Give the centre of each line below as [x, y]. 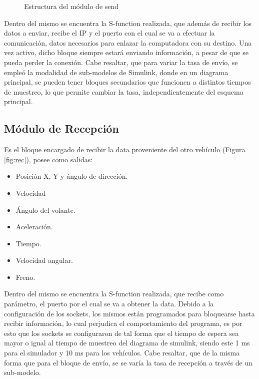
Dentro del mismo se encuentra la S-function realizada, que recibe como [114, 294]
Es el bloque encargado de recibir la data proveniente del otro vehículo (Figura [125, 149]
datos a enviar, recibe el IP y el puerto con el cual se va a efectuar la [109, 33]
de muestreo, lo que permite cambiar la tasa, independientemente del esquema [124, 91]
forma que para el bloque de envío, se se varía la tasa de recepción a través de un [128, 362]
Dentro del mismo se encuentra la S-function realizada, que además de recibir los [128, 23]
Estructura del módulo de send [71, 6]
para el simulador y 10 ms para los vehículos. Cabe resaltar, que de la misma [122, 353]
